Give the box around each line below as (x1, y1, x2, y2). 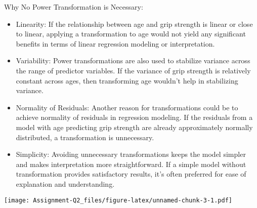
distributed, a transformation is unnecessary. (16, 132, 154, 142)
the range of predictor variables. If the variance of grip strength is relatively (16, 65, 251, 75)
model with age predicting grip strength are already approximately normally (16, 121, 253, 132)
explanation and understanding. (16, 178, 115, 189)
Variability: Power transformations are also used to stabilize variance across (16, 55, 250, 66)
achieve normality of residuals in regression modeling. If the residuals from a (16, 112, 253, 122)
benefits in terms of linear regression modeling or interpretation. (16, 38, 215, 49)
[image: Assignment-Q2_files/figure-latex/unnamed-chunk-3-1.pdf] (4, 196, 233, 204)
